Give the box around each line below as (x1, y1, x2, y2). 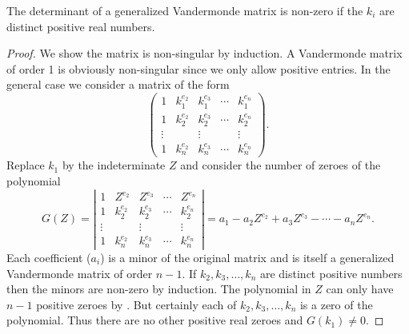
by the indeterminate (62, 157, 166, 173)
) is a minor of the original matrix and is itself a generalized (100, 249, 395, 265)
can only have (326, 280, 394, 297)
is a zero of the (299, 296, 373, 312)
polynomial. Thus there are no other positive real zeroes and (6, 312, 303, 328)
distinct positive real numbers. (6, 18, 155, 34)
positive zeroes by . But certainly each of (36, 296, 237, 312)
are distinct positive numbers (259, 264, 403, 281)
